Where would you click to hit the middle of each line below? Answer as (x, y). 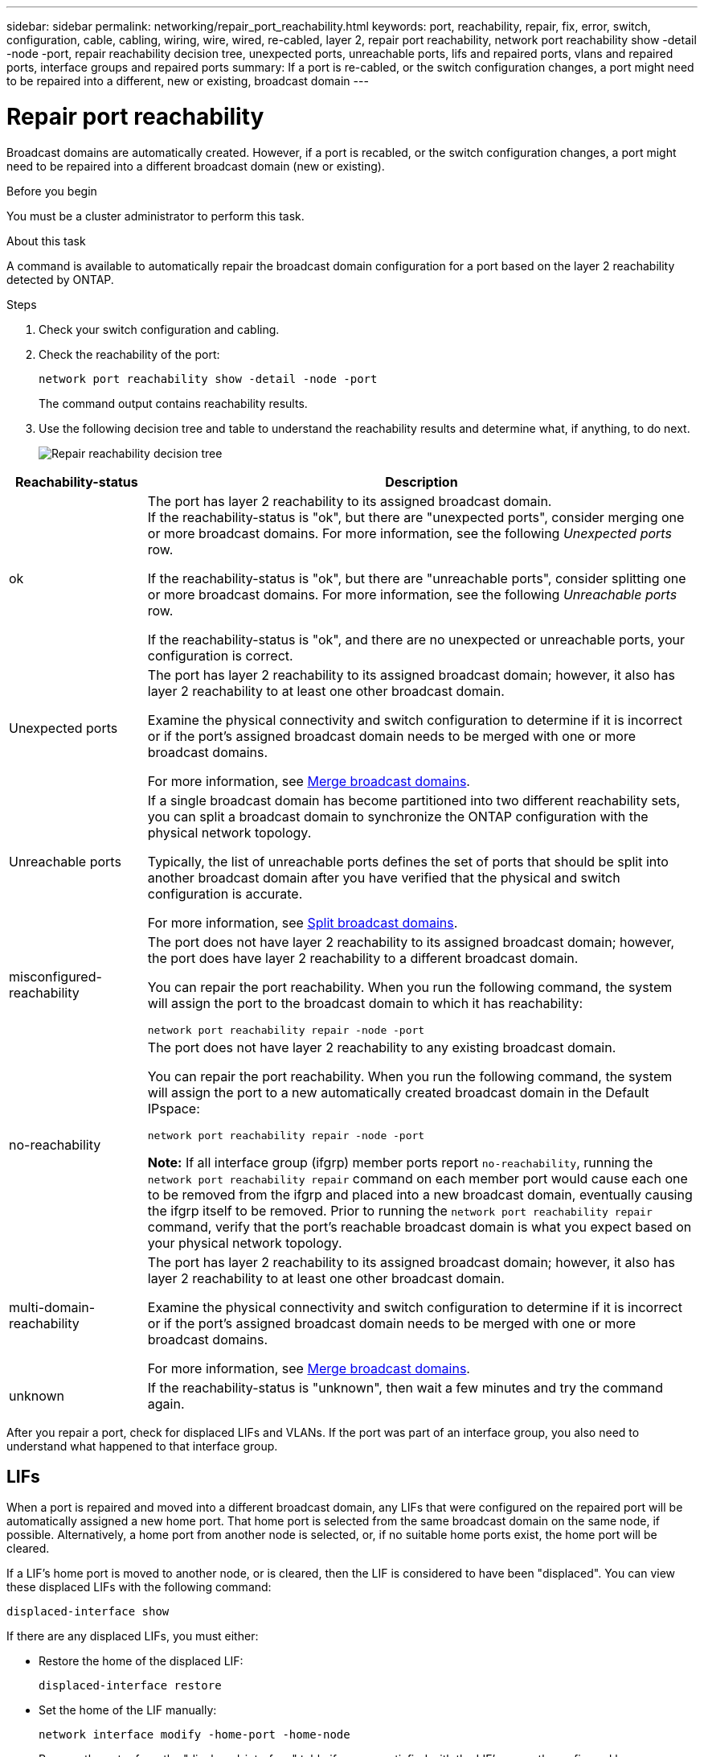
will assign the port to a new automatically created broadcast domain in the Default (398, 1092)
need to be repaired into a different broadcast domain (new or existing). (196, 166)
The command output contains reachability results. (173, 403)
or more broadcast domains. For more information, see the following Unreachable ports (412, 594)
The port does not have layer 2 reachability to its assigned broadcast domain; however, (411, 942)
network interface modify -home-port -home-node (194, 1735)
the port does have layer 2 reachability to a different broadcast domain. (363, 958)
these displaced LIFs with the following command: (139, 1587)
